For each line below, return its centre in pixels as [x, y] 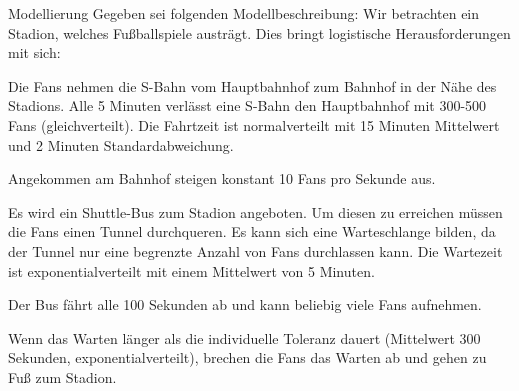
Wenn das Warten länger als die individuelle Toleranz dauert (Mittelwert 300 [244, 337]
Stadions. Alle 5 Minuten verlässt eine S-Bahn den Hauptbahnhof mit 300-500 [247, 105]
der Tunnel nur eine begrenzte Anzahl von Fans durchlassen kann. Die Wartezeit [255, 250]
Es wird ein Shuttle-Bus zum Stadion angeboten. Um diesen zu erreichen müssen [255, 211]
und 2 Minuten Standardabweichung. [121, 144]
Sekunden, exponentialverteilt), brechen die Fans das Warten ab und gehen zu [247, 357]
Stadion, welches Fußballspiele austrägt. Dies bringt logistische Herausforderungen [259, 32]
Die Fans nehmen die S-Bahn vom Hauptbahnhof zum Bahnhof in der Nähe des [252, 85]
